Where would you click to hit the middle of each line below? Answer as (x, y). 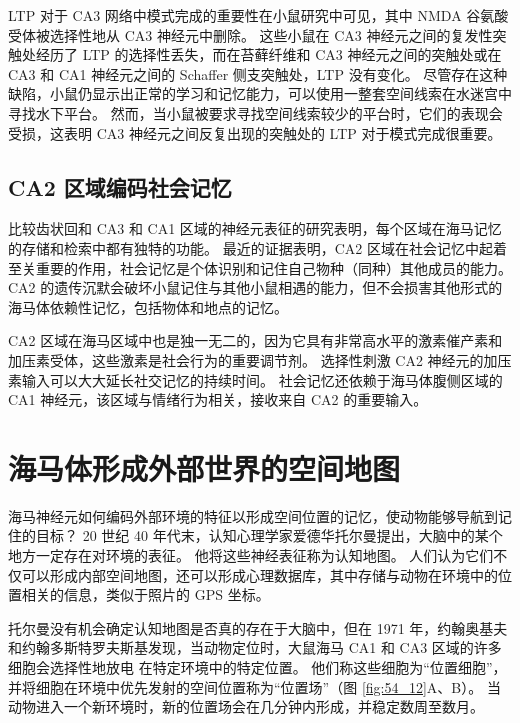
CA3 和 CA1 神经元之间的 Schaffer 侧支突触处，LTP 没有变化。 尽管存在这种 (258, 73)
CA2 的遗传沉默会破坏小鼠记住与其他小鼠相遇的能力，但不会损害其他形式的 (255, 287)
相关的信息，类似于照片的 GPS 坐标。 (145, 594)
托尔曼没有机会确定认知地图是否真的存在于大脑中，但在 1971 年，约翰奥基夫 (258, 627)
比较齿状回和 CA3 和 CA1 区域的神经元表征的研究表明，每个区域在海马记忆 (255, 228)
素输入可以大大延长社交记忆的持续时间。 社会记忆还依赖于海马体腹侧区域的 (255, 379)
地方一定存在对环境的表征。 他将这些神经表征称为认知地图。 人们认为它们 (251, 555)
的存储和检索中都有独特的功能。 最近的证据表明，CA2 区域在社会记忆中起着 (257, 247)
